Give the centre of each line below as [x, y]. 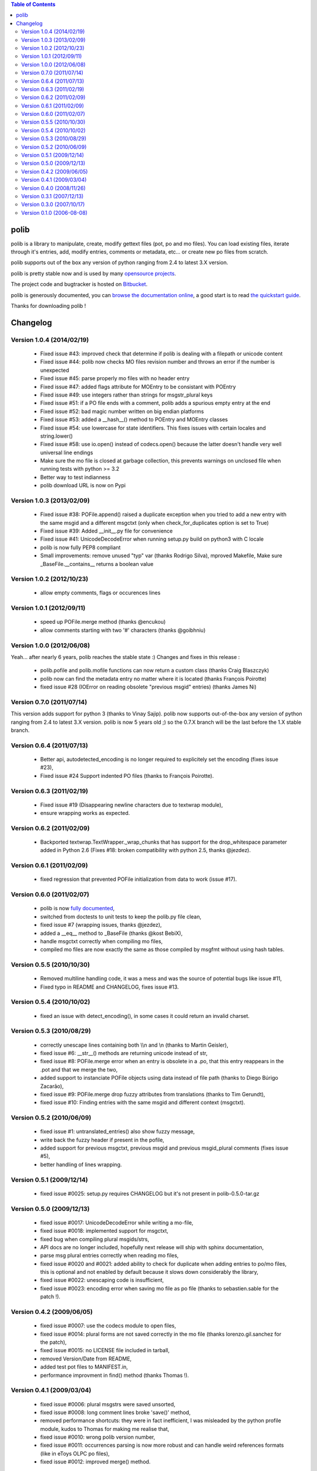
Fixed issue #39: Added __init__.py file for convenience [107, 531]
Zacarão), [52, 1086]
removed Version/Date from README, [86, 1359]
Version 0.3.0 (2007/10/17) [53, 204]
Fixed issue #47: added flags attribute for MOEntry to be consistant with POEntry [138, 387]
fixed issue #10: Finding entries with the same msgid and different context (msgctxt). [143, 1103]
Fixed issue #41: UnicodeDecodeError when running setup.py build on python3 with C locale [152, 539]
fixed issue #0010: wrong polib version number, [98, 1437]
